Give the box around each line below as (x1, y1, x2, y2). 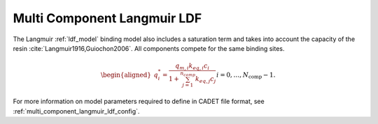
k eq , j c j (195, 75, 216, 84)
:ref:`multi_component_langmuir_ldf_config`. (13, 107, 140, 115)
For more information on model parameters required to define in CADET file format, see (13, 98, 265, 106)
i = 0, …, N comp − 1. (216, 70, 276, 80)
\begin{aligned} (100, 70, 152, 79)
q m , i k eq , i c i (175, 62, 210, 71)
